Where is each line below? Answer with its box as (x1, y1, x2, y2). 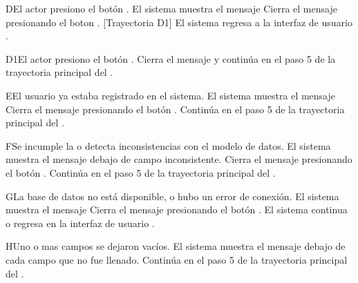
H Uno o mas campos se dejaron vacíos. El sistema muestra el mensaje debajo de (6, 239, 346, 253)
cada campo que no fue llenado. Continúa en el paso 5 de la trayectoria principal (6, 252, 348, 266)
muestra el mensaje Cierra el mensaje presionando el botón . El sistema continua (6, 202, 348, 217)
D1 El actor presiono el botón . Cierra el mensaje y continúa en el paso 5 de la (6, 51, 336, 66)
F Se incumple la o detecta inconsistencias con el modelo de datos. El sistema (6, 138, 331, 153)
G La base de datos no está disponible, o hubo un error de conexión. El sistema (6, 188, 339, 203)
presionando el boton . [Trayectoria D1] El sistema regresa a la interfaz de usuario (6, 14, 352, 29)
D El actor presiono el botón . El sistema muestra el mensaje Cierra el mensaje (6, 1, 337, 15)
